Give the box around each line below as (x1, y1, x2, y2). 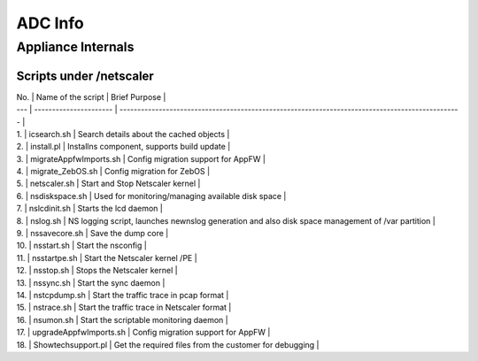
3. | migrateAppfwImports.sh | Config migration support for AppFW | (16, 153, 266, 164)
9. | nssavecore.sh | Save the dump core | (16, 228, 169, 239)
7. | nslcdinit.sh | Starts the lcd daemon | (16, 204, 163, 214)
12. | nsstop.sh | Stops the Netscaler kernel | (16, 265, 178, 276)
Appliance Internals (16, 39, 135, 55)
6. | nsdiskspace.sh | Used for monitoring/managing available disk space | (16, 190, 287, 201)
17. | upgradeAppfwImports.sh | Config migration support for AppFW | (16, 327, 271, 338)
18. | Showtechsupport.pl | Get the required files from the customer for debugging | (16, 339, 320, 349)
